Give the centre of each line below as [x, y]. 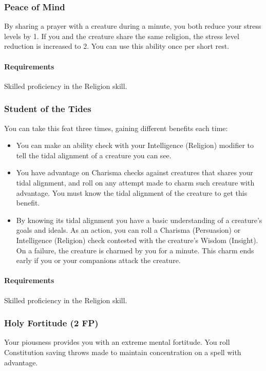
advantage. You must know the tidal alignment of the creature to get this [132, 192]
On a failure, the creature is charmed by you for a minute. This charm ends [135, 250]
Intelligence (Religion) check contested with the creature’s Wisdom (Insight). [137, 240]
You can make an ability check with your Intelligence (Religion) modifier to [135, 145]
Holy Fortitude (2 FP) [51, 323]
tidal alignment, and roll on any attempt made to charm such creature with [135, 182]
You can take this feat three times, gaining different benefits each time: [116, 128]
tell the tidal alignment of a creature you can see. [94, 155]
